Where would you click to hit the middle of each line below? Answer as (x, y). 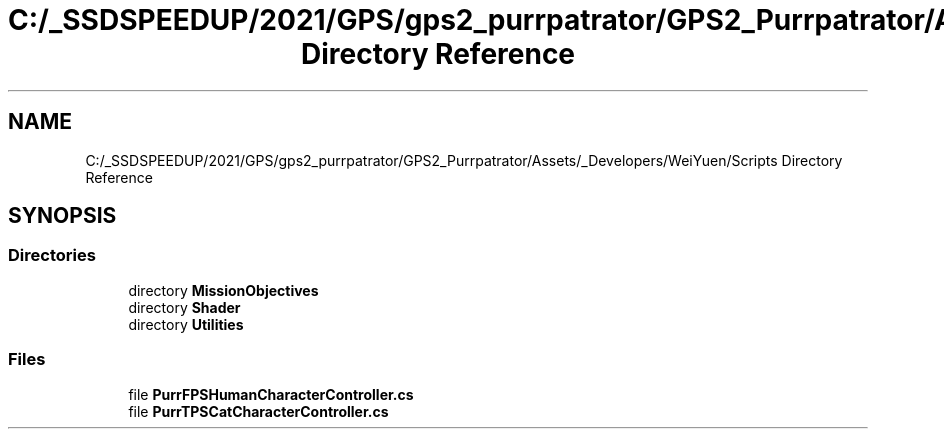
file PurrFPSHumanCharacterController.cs (271, 394)
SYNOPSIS (62, 216)
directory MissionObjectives (223, 290)
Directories (52, 255)
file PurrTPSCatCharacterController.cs (258, 411)
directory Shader (184, 307)
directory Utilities (186, 324)
